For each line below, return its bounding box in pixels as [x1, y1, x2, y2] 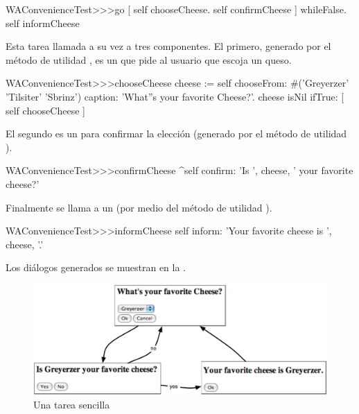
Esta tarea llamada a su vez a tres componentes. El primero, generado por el [6, 39, 331, 53]
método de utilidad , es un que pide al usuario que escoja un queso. [6, 52, 292, 67]
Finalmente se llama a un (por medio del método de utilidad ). [6, 200, 272, 214]
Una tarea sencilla [33, 397, 110, 411]
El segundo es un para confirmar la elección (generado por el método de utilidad [6, 126, 347, 141]
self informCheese [6, 15, 80, 30]
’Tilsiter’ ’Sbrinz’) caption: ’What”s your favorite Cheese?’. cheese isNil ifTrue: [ [6, 89, 344, 103]
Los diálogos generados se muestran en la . [6, 260, 186, 275]
